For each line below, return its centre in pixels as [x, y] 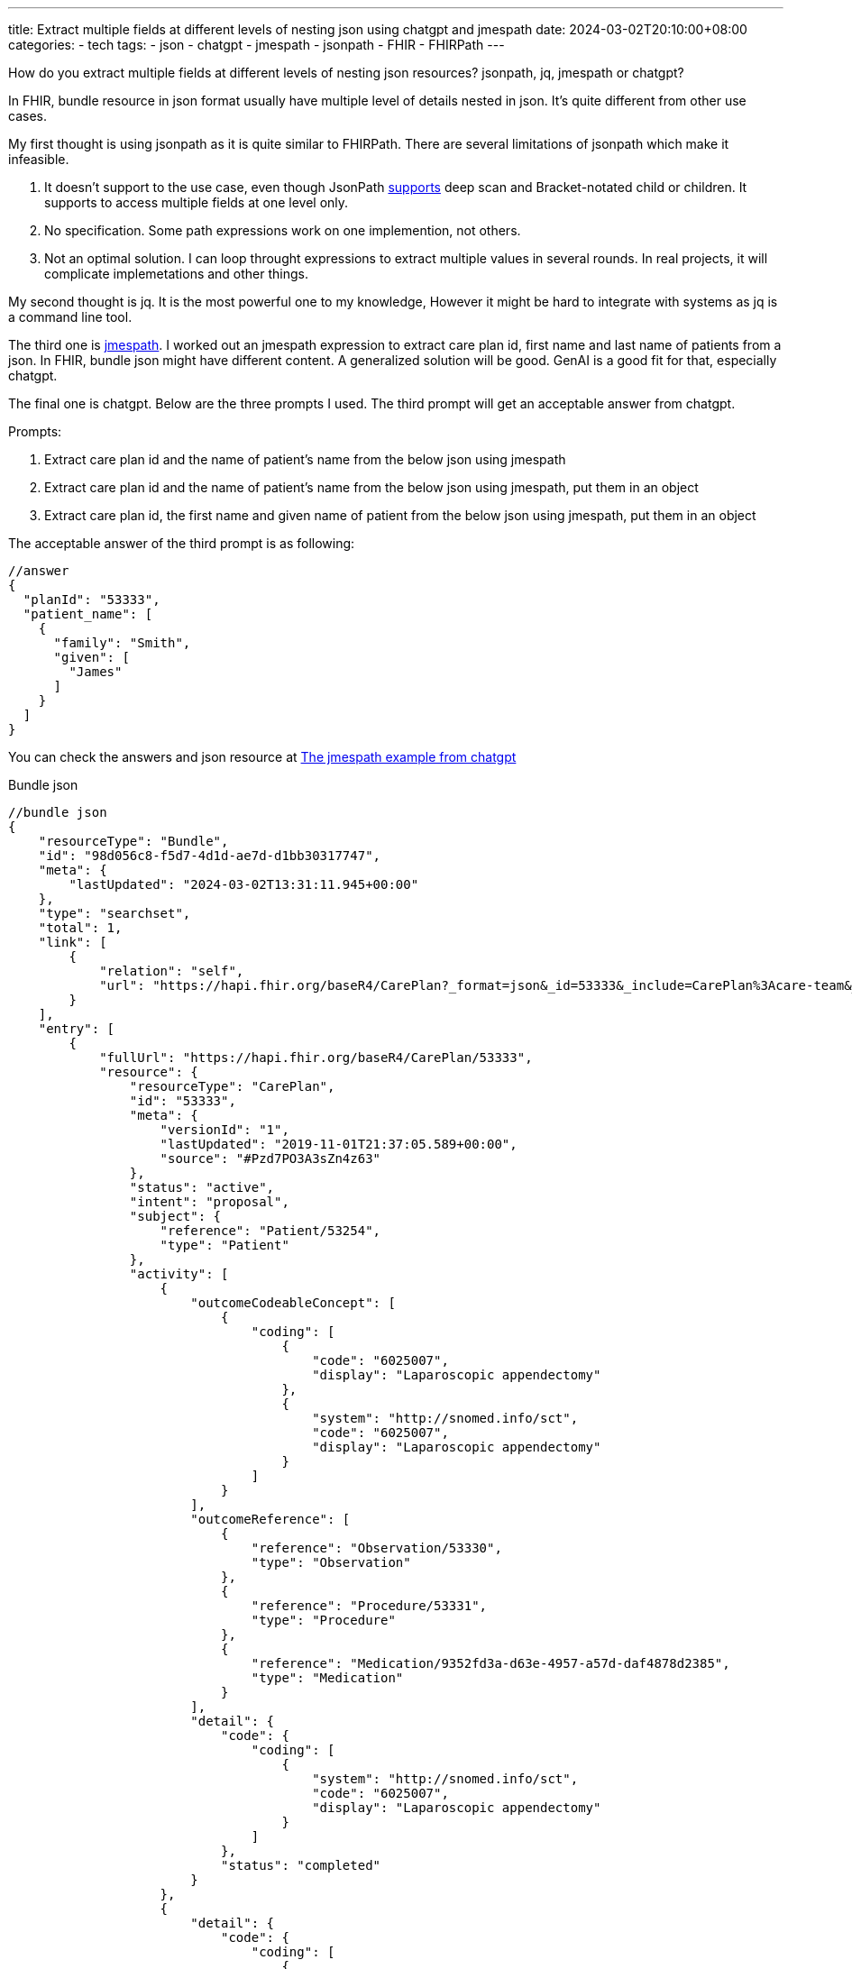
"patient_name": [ [88, 614]
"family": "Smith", [122, 643]
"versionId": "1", [224, 1130]
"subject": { [175, 1216]
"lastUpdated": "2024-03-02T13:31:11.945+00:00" [244, 884]
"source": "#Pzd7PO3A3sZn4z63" [270, 1159]
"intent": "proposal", [209, 1202]
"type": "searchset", [115, 913]
